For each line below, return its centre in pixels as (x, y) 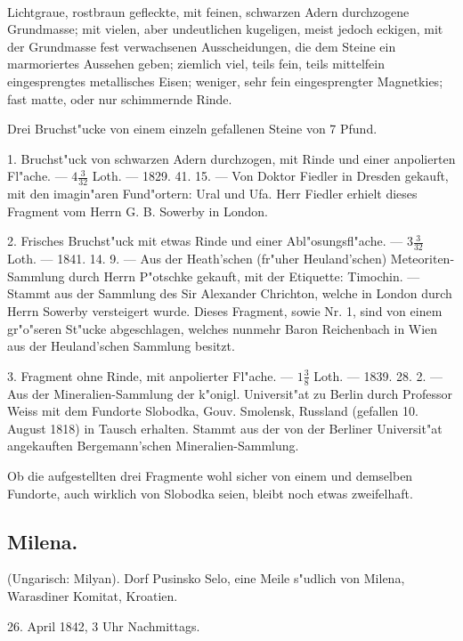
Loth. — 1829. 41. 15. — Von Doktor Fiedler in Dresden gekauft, (270, 176)
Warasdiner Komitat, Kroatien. (93, 595)
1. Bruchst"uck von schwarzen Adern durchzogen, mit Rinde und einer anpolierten (231, 158)
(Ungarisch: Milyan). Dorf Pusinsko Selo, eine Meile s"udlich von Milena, (206, 578)
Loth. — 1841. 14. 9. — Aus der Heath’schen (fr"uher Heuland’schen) (197, 259)
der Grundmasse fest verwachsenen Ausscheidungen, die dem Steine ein (202, 46)
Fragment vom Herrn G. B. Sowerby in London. (138, 211)
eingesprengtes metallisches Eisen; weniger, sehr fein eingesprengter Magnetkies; (225, 81)
